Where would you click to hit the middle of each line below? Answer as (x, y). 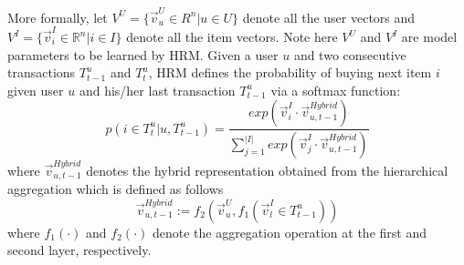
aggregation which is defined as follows (116, 189)
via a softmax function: (336, 90)
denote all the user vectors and (329, 17)
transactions (42, 72)
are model (429, 37)
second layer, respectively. (79, 250)
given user (36, 90)
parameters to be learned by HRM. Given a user (143, 54)
